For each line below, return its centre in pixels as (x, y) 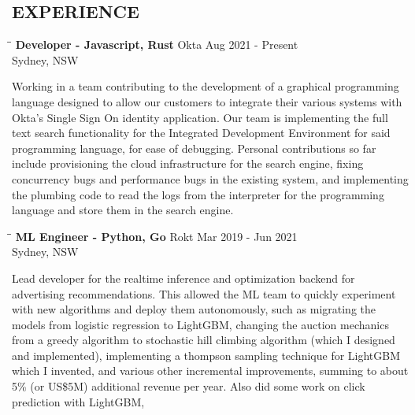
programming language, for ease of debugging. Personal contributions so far (194, 148)
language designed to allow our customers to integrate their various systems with (207, 101)
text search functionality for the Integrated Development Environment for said (201, 133)
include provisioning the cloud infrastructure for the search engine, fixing (188, 163)
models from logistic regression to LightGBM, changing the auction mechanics (200, 324)
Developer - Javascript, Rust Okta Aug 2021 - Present (157, 44)
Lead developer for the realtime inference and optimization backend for (183, 278)
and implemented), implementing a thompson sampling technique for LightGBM (206, 355)
